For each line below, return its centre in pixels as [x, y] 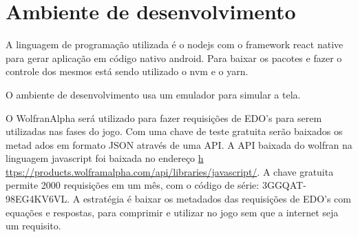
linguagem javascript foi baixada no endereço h [105, 158]
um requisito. [33, 226]
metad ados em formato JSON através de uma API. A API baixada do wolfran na [179, 144]
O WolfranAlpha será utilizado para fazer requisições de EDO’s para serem [164, 117]
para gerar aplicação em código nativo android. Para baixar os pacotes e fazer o [174, 58]
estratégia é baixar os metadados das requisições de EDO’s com [217, 199]
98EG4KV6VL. [38, 199]
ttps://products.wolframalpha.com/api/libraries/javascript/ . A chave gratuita [170, 171]
